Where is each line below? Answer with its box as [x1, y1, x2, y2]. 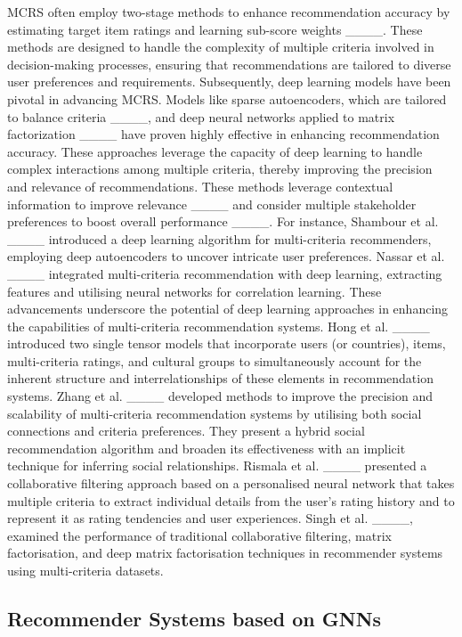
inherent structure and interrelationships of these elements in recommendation [7, 369, 434, 388]
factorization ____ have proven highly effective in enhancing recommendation [7, 125, 440, 143]
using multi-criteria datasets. [7, 561, 164, 579]
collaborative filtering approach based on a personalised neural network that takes [7, 474, 455, 493]
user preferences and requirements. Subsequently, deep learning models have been [7, 72, 451, 91]
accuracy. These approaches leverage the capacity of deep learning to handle [7, 142, 423, 160]
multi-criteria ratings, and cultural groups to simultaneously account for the [7, 351, 422, 370]
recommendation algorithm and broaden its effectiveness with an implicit [7, 438, 406, 457]
